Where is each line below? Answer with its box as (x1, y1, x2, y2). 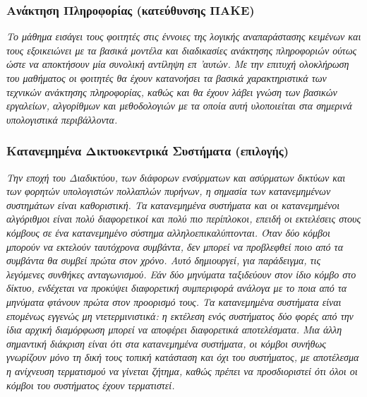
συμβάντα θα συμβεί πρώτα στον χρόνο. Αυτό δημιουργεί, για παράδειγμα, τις (6, 253, 321, 268)
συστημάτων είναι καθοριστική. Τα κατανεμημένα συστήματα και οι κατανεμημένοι (6, 197, 340, 212)
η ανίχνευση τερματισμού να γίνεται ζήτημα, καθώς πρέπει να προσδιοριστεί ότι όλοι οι (6, 363, 358, 378)
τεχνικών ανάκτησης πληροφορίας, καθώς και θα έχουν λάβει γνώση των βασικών (6, 84, 337, 99)
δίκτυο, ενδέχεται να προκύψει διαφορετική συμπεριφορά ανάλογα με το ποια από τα (6, 280, 347, 295)
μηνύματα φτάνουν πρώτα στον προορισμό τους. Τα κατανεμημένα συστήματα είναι (6, 294, 342, 309)
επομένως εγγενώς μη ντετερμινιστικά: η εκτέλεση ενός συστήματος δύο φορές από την (6, 308, 354, 323)
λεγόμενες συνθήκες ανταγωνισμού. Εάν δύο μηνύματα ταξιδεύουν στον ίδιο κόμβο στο (6, 266, 356, 281)
